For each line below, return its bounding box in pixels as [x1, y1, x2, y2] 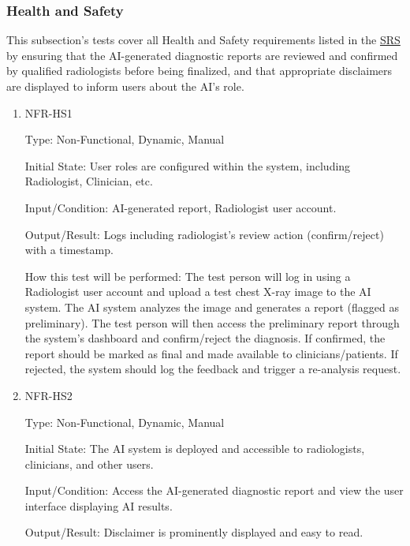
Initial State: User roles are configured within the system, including [24, 157, 351, 174]
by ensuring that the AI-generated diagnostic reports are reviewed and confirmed [6, 47, 398, 63]
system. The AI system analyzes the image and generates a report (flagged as [24, 298, 400, 315]
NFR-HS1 [24, 104, 73, 121]
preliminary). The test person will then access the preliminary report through [24, 314, 400, 331]
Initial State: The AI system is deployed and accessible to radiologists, [24, 440, 365, 457]
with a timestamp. [24, 241, 114, 258]
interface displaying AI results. [24, 497, 173, 514]
